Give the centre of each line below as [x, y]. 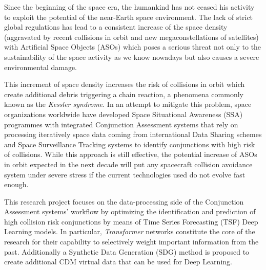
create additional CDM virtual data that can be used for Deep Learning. [118, 262]
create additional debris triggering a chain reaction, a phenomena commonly [124, 94]
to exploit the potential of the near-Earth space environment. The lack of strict [129, 17]
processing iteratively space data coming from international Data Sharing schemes [133, 134]
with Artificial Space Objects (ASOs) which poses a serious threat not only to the [133, 47]
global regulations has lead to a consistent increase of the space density [116, 27]
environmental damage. [40, 67]
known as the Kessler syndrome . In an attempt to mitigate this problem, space [128, 104]
